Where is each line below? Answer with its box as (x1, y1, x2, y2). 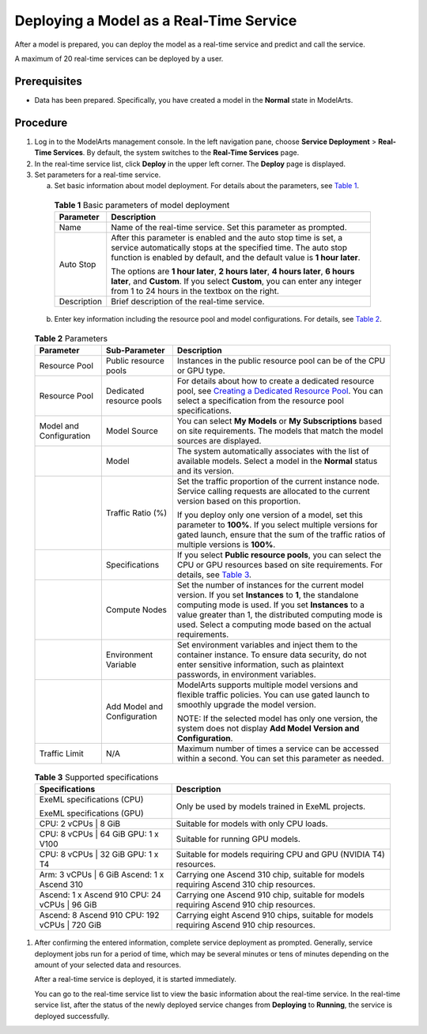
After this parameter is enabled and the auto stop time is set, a (111, 232, 343, 243)
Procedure (14, 115, 68, 130)
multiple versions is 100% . (176, 538, 276, 549)
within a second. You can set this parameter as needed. (176, 753, 384, 764)
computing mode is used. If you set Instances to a (176, 599, 365, 610)
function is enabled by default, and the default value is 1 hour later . (111, 252, 361, 263)
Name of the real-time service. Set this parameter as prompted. (111, 222, 347, 233)
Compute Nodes (105, 604, 168, 615)
